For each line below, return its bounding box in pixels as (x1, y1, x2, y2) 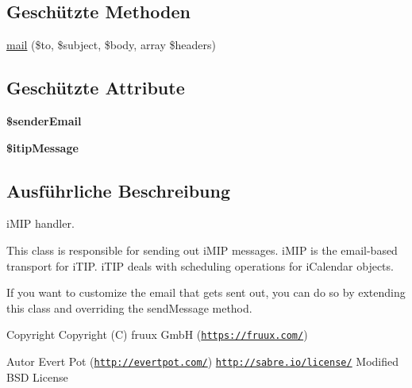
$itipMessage (6, 139, 79, 156)
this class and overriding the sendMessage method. (6, 299, 252, 316)
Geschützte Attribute (6, 75, 185, 100)
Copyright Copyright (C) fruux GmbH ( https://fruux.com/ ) (6, 326, 308, 343)
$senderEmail (6, 113, 82, 129)
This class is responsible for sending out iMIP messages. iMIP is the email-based (6, 241, 398, 258)
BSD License (6, 368, 68, 385)
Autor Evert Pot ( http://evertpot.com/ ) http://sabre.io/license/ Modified (6, 353, 399, 370)
